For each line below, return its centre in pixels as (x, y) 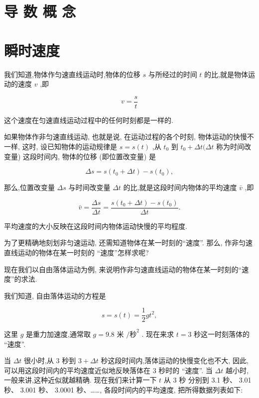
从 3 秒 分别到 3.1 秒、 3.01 (207, 380)
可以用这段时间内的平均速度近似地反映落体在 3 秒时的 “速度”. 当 (108, 370)
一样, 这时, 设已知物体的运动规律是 (61, 146)
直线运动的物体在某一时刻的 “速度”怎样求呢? (76, 252)
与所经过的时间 (173, 74)
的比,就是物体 (226, 74)
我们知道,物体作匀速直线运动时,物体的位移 (72, 74)
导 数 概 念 (40, 11)
